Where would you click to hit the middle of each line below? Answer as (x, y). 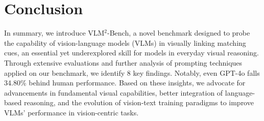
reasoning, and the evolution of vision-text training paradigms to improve (139, 102)
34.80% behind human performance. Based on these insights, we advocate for (125, 83)
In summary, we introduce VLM (54, 33)
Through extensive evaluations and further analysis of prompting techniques (123, 62)
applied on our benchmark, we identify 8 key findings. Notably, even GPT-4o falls (132, 72)
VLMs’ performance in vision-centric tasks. (71, 112)
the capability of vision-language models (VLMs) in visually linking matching (125, 42)
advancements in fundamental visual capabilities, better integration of (114, 92)
